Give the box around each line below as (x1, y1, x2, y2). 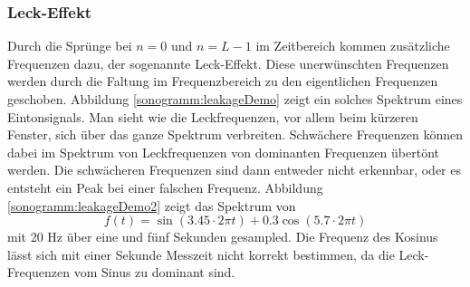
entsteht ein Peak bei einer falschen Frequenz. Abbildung (7, 177, 323, 196)
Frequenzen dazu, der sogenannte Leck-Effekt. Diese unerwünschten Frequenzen (7, 53, 449, 72)
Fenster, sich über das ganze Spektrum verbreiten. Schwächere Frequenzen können (7, 125, 463, 144)
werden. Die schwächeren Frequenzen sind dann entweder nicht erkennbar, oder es (7, 160, 461, 179)
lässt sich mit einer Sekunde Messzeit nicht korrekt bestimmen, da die (7, 244, 395, 263)
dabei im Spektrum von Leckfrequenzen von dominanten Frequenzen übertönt (7, 142, 439, 161)
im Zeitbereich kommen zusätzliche (255, 36, 450, 55)
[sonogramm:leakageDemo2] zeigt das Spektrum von (7, 196, 296, 215)
